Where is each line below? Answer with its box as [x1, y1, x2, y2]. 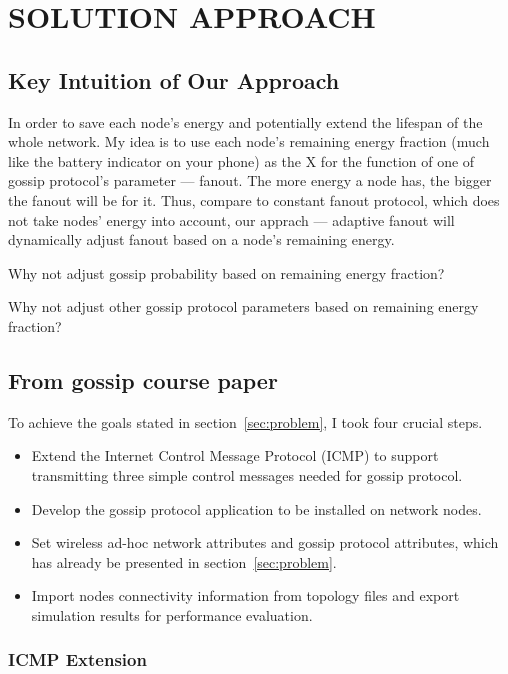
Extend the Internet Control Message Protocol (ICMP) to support [31, 445, 439, 466]
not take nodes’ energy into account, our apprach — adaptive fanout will [8, 209, 455, 230]
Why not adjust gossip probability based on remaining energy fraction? [8, 262, 445, 283]
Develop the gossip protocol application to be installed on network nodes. [31, 498, 482, 519]
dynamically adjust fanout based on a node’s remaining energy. [8, 229, 395, 250]
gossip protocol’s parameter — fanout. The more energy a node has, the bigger [8, 170, 492, 191]
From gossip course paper [8, 364, 278, 395]
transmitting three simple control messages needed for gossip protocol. [31, 464, 463, 485]
